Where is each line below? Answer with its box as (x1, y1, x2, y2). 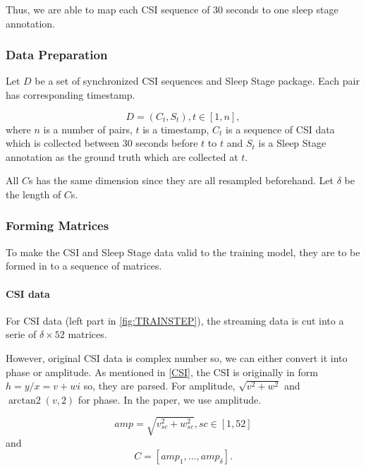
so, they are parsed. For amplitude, (83, 378, 236, 393)
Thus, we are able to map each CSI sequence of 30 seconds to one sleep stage (6, 2, 338, 16)
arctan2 (8, 395, 41, 406)
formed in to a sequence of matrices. (6, 258, 162, 273)
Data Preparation (6, 46, 108, 64)
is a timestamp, (142, 121, 209, 136)
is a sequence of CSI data (226, 121, 335, 136)
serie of (6, 327, 37, 342)
